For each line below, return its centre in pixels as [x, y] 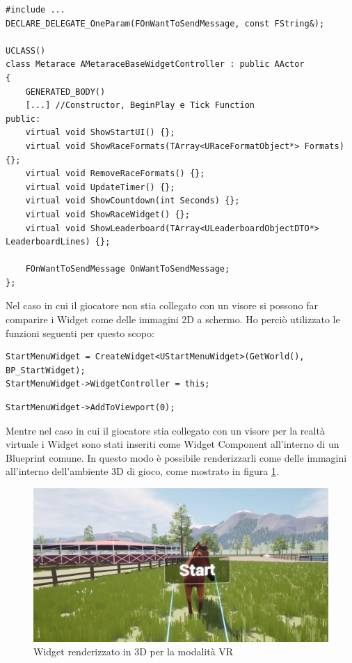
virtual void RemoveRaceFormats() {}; [115, 174]
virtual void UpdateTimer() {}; [100, 187]
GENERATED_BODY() [65, 92]
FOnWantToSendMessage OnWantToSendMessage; [128, 269]
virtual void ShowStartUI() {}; [100, 133]
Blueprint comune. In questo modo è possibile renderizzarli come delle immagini [176, 457]
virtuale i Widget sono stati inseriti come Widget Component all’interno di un [173, 444]
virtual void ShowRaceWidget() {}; [107, 214]
